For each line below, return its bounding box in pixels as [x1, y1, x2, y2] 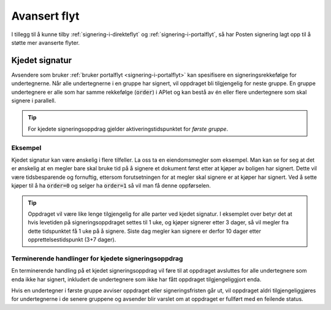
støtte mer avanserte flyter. [11, 39, 80, 46]
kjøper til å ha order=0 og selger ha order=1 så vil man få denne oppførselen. [11, 182, 211, 189]
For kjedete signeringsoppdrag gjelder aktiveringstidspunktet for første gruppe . [28, 125, 229, 132]
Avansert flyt [11, 9, 80, 23]
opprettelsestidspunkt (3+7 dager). [28, 236, 116, 243]
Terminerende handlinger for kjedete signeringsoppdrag [11, 254, 183, 263]
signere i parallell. [11, 97, 56, 104]
